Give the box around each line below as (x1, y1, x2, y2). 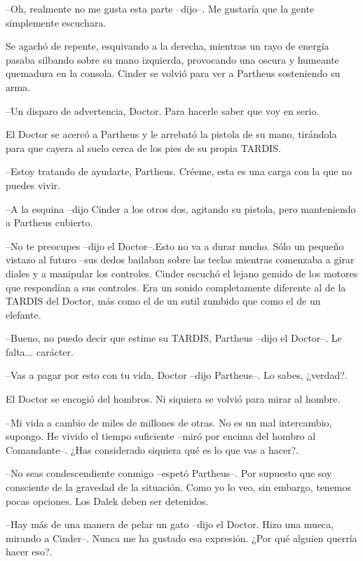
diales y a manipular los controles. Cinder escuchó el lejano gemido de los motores (6, 265, 358, 280)
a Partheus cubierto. (6, 215, 93, 230)
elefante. (6, 307, 41, 321)
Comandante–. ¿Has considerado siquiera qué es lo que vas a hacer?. (6, 442, 299, 457)
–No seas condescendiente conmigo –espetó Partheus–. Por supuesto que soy (6, 466, 332, 480)
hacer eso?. (6, 544, 53, 559)
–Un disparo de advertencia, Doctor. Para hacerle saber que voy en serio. (6, 103, 320, 118)
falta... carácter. (6, 344, 74, 359)
